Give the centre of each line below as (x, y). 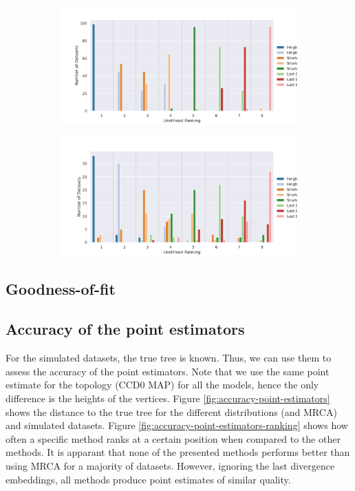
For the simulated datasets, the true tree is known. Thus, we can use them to (169, 358)
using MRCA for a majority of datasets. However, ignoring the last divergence (170, 465)
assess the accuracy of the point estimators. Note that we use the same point (168, 371)
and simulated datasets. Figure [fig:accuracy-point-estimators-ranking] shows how (177, 425)
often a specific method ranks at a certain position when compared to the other (173, 438)
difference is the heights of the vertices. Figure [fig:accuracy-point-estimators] (168, 398)
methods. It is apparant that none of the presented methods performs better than (178, 452)
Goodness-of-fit (61, 288)
